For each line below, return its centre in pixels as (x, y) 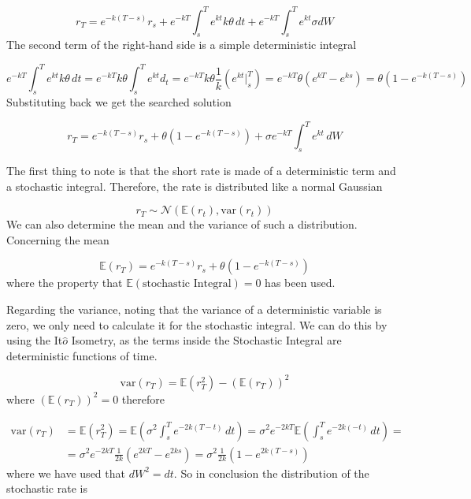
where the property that (65, 283)
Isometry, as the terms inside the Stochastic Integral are (206, 340)
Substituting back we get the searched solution (119, 102)
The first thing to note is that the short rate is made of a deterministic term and (201, 171)
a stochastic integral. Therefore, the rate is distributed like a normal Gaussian (195, 186)
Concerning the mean (58, 239)
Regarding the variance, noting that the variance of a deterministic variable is (194, 309)
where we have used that (66, 473)
